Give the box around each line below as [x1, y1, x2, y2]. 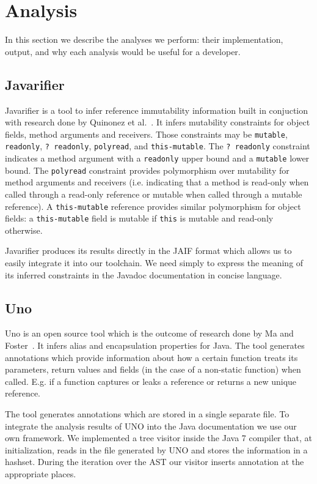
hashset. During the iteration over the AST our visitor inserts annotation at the [5, 455, 304, 468]
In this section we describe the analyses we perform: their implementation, [5, 33, 283, 46]
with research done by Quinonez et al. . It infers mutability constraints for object [5, 116, 310, 128]
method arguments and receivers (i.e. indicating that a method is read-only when [5, 176, 309, 188]
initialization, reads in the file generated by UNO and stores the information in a [5, 443, 308, 456]
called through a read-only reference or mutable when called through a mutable [5, 187, 302, 200]
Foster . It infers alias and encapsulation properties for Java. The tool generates [5, 339, 305, 351]
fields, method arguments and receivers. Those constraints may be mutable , [5, 127, 288, 140]
